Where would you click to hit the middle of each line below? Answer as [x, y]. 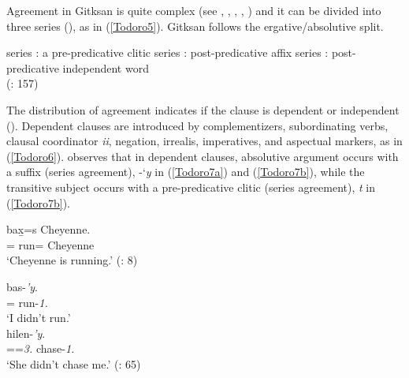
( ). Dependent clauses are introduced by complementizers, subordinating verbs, [197, 125]
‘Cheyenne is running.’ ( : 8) [72, 260]
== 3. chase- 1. [41, 348]
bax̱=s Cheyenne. [48, 229]
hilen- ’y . [26, 333]
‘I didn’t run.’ [39, 318]
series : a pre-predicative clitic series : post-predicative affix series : [167, 52]
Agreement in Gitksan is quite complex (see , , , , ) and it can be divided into [194, 10]
